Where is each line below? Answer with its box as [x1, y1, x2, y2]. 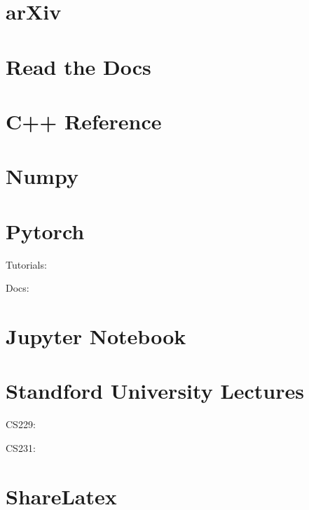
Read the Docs [6, 52, 151, 80]
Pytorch [6, 216, 85, 245]
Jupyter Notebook [6, 322, 186, 350]
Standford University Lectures [6, 376, 304, 405]
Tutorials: [6, 257, 47, 271]
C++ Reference [6, 106, 162, 135]
